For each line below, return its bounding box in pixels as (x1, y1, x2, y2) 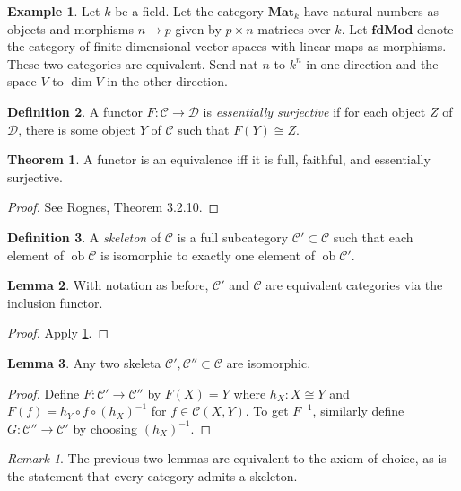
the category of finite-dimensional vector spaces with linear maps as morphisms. (7, 37, 447, 56)
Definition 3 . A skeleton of (7, 227, 161, 246)
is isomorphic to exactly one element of (100, 245, 315, 264)
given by (175, 19, 222, 38)
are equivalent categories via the (265, 276, 443, 294)
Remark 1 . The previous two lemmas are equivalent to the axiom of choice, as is (7, 449, 447, 468)
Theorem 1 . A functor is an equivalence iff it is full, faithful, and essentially (7, 150, 431, 169)
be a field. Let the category (115, 2, 265, 20)
